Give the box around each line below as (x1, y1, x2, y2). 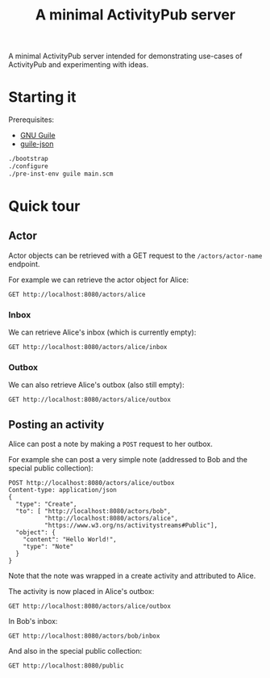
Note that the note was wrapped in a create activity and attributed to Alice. (8, 571, 256, 581)
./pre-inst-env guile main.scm (8, 170, 114, 178)
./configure (8, 162, 48, 171)
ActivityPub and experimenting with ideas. (8, 60, 149, 69)
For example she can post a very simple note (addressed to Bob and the (8, 455, 248, 465)
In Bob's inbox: (8, 617, 58, 626)
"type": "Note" (23, 543, 74, 551)
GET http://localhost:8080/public (8, 662, 125, 670)
